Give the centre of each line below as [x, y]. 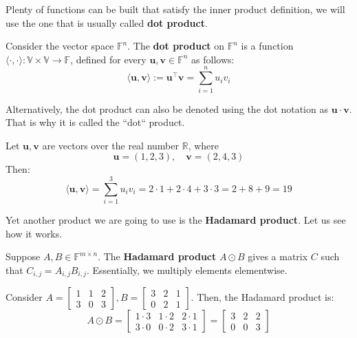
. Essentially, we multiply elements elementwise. [187, 270]
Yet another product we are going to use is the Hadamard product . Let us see [176, 220]
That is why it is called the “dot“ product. [95, 122]
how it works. [34, 233]
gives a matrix [278, 256]
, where [203, 145]
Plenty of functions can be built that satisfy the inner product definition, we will [175, 9]
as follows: [213, 59]
